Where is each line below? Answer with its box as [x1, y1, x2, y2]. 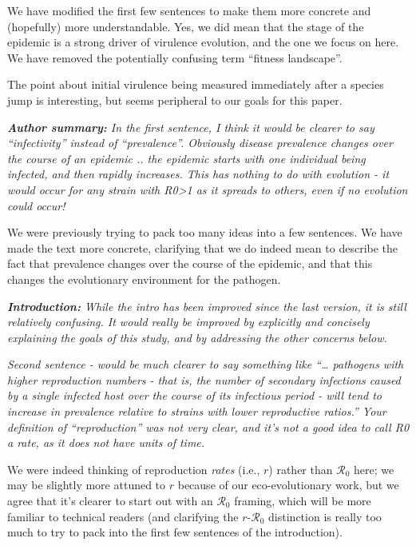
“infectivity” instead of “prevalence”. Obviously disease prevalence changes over [7, 134, 393, 151]
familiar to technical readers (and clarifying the [7, 508, 239, 524]
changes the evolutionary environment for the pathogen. [7, 270, 281, 287]
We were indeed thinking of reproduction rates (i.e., [7, 460, 260, 477]
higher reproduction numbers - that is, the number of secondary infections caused [7, 371, 401, 388]
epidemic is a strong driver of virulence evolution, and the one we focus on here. [7, 34, 399, 50]
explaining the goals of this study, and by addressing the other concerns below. [7, 329, 387, 345]
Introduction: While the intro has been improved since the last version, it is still [7, 297, 406, 314]
